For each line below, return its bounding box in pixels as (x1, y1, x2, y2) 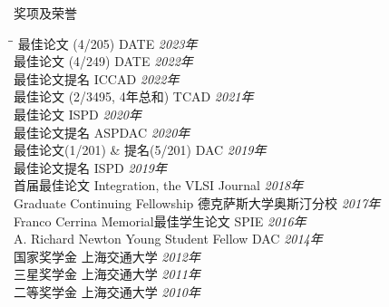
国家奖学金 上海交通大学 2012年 (14, 246, 200, 265)
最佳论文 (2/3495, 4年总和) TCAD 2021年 (14, 87, 254, 106)
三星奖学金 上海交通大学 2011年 (14, 264, 200, 283)
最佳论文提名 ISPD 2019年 (14, 158, 168, 177)
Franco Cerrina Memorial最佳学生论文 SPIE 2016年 (14, 211, 306, 230)
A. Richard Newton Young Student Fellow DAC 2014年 (14, 229, 323, 248)
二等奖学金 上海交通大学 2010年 (14, 282, 200, 301)
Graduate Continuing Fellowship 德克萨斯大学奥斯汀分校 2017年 (14, 193, 381, 212)
